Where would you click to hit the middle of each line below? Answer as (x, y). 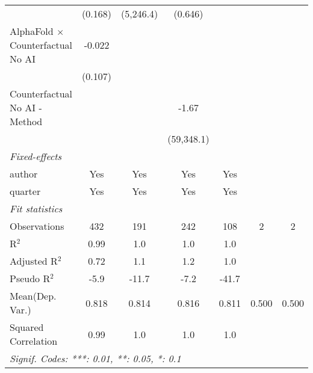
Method (26, 121)
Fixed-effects (36, 156)
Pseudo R (30, 278)
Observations (37, 226)
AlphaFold (32, 31)
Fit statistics (36, 208)
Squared (27, 327)
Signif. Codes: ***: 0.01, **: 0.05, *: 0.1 (95, 358)
